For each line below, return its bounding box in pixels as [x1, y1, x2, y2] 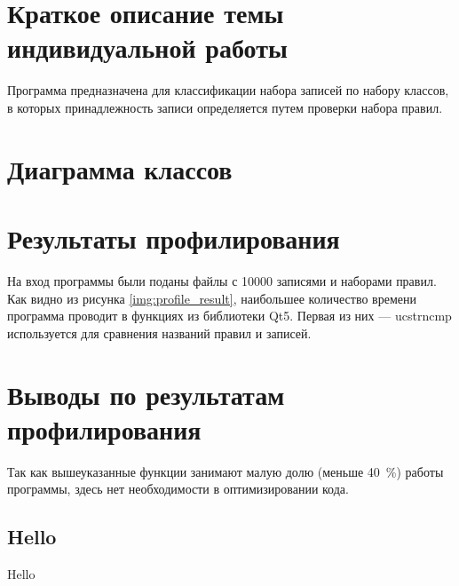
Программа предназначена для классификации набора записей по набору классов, [7, 81, 449, 99]
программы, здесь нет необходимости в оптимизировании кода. [7, 479, 349, 498]
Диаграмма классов [7, 150, 233, 186]
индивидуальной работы [7, 29, 288, 66]
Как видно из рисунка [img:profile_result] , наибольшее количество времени [7, 289, 416, 307]
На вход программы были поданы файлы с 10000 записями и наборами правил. [7, 272, 437, 289]
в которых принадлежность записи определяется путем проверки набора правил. [7, 98, 443, 116]
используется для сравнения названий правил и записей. [7, 323, 312, 342]
